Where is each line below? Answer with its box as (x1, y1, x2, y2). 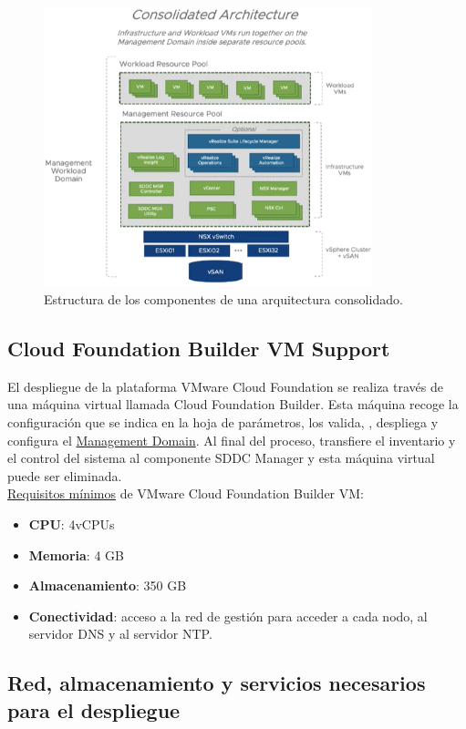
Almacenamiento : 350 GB (28, 576, 187, 595)
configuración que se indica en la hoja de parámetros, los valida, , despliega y (7, 413, 439, 432)
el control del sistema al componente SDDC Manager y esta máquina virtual (7, 448, 435, 467)
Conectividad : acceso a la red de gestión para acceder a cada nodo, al (28, 606, 428, 625)
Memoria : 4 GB (28, 545, 124, 564)
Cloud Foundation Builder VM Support (7, 334, 390, 363)
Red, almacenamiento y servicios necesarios (7, 669, 426, 697)
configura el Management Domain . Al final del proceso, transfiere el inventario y (7, 430, 456, 449)
